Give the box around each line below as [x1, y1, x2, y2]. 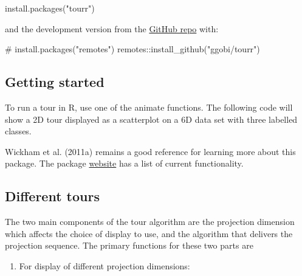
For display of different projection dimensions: [19, 259, 190, 272]
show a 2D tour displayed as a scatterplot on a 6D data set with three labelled [5, 112, 298, 125]
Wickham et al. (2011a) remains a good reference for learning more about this [5, 145, 296, 157]
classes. [5, 125, 32, 137]
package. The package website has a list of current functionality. [5, 157, 244, 170]
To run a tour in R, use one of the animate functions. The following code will [5, 100, 293, 113]
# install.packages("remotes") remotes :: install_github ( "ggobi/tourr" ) [5, 43, 260, 55]
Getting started [5, 72, 105, 91]
